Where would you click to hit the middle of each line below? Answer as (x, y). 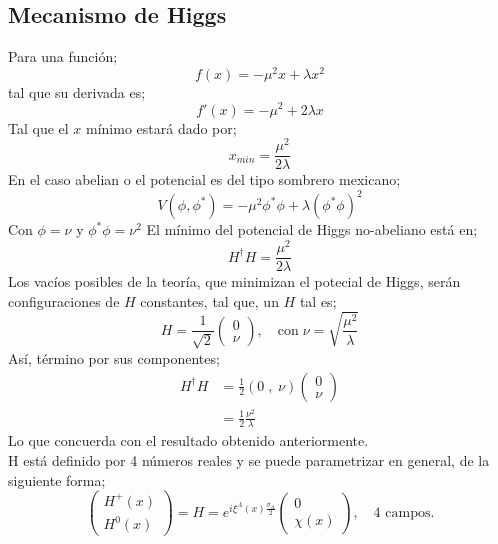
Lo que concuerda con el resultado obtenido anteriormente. (188, 440)
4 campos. (404, 512)
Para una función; (63, 56)
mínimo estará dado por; (161, 127)
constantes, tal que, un (209, 300)
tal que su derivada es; (77, 91)
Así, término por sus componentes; (114, 357)
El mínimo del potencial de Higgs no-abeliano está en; (312, 229)
